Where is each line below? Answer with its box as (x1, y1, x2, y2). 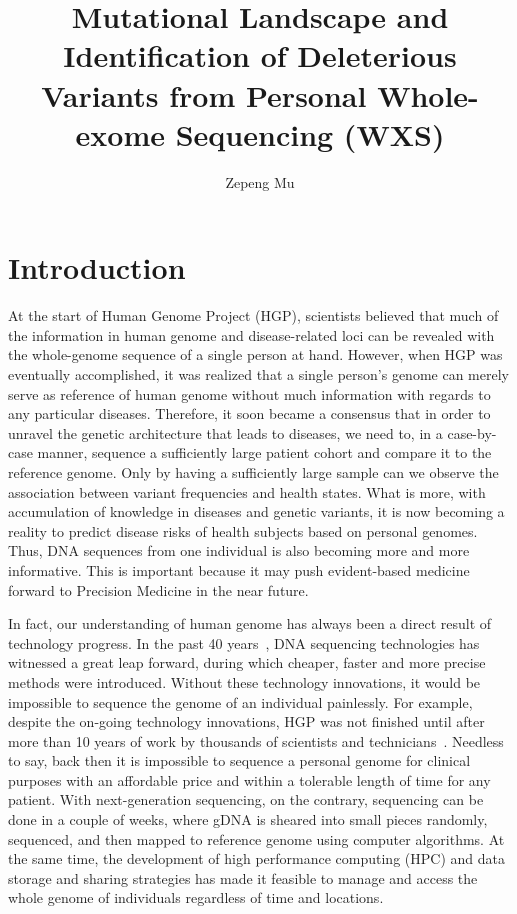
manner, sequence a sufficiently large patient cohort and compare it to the (37, 442, 492, 463)
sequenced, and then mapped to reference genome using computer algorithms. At (8, 828, 505, 849)
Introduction (8, 247, 186, 288)
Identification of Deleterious (63, 35, 457, 76)
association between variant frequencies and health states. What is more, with (8, 481, 486, 502)
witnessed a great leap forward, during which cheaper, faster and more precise (8, 652, 486, 673)
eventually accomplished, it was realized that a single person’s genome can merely (8, 364, 509, 384)
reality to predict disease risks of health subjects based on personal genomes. (8, 520, 478, 541)
